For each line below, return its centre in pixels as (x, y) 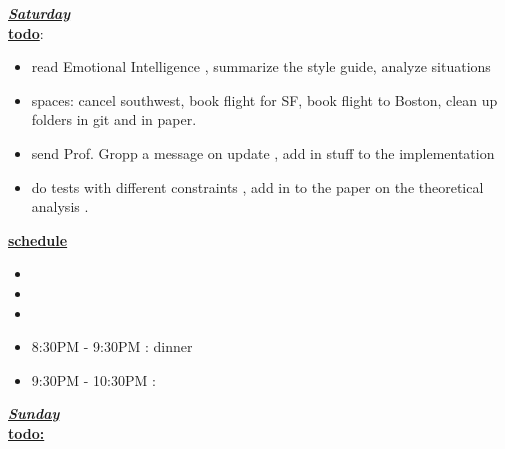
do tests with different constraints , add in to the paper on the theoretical (257, 186)
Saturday (39, 13)
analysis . (60, 206)
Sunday (34, 413)
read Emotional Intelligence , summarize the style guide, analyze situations (261, 66)
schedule (38, 239)
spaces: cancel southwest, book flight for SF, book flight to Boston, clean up (264, 99)
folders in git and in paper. (114, 119)
